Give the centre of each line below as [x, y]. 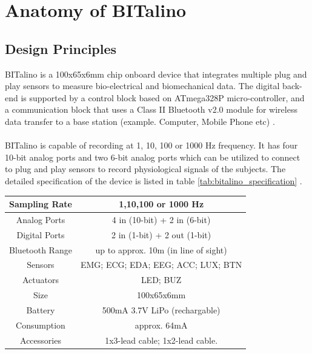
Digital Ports [41, 234]
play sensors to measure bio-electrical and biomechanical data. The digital [142, 86]
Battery [41, 309]
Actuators [40, 280]
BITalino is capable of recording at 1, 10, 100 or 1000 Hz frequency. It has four [151, 145]
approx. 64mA [161, 325]
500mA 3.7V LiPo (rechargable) [161, 309]
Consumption [41, 325]
